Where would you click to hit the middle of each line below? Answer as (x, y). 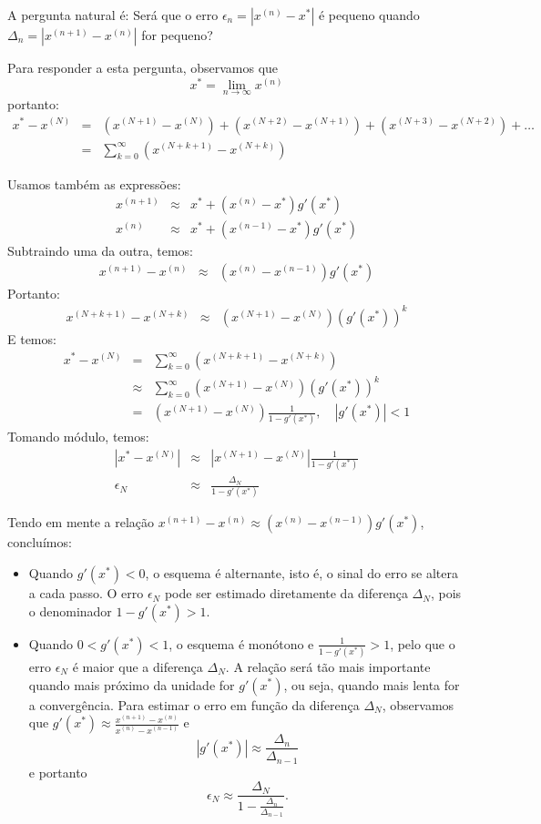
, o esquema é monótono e (241, 643)
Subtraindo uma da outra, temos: (100, 251)
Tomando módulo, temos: (78, 437)
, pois (446, 593)
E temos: (32, 338)
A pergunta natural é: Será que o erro (113, 15)
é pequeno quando (369, 15)
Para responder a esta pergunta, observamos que (143, 67)
